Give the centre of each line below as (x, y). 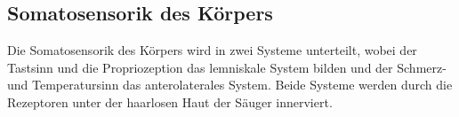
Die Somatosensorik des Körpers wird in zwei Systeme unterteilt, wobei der (212, 50)
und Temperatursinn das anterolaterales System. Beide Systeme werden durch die (230, 85)
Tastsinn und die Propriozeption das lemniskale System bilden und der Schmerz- (227, 67)
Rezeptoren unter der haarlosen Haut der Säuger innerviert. (170, 101)
